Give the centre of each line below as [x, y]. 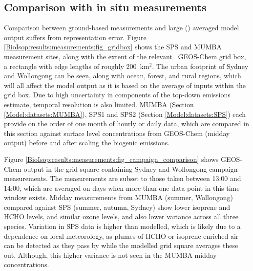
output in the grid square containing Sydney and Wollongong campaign [131, 169]
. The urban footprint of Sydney [200, 66]
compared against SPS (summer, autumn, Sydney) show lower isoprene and [117, 207]
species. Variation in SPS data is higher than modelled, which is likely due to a [122, 226]
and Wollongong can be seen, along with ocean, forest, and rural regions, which [123, 76]
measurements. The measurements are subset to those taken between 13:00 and [123, 178]
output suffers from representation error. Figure [75, 37]
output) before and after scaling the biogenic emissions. [87, 143]
